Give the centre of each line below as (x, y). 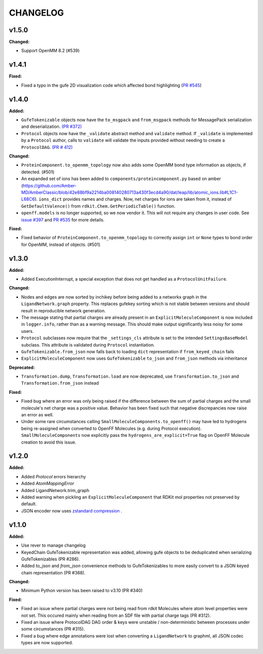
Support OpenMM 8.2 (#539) (50, 51)
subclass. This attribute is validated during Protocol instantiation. (88, 345)
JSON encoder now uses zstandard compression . (72, 511)
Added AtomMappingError (48, 484)
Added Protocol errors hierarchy (54, 476)
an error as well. (37, 415)
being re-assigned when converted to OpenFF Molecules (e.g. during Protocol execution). (112, 428)
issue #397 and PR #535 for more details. (63, 220)
